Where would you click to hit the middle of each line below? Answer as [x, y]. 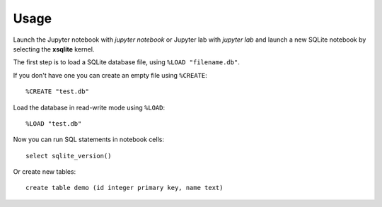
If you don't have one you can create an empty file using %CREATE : [110, 75]
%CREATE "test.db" [58, 91]
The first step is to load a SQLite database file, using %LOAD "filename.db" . [126, 62]
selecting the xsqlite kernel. [54, 49]
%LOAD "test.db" [54, 123]
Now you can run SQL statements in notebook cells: [88, 140]
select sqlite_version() [69, 156]
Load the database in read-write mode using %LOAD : [89, 107]
